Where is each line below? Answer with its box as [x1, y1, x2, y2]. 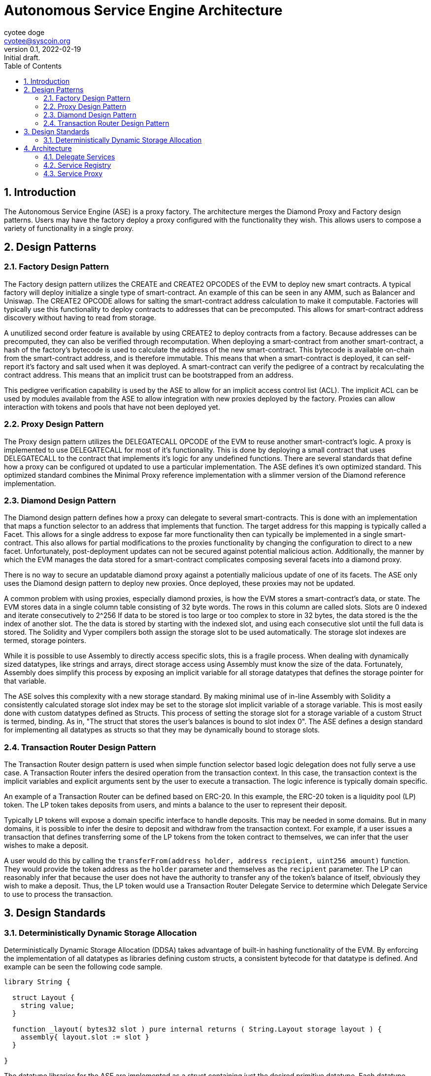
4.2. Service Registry [43, 160, 111, 169]
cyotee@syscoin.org [4, 36, 70, 45]
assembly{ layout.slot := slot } [20, 1033, 150, 1041]
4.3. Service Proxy [43, 169, 103, 178]
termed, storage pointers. [4, 636, 87, 645]
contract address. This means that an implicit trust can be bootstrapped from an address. [4, 370, 294, 379]
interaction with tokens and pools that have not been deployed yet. [4, 402, 220, 411]
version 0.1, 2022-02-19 [4, 44, 81, 53]
